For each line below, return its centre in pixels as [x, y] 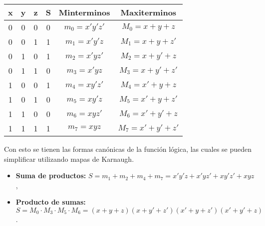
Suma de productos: [51, 175]
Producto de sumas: [51, 202]
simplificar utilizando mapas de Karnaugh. [69, 159]
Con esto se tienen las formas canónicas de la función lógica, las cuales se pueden [128, 149]
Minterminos [84, 12]
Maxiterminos [148, 12]
